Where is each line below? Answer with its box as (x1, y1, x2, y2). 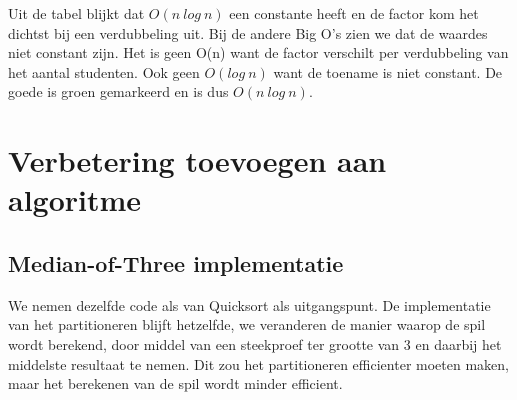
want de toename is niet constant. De (273, 61, 503, 82)
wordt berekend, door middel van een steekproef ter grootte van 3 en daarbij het (8, 333, 502, 354)
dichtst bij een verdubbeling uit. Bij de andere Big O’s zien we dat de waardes (8, 22, 488, 43)
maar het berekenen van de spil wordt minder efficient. (8, 373, 343, 394)
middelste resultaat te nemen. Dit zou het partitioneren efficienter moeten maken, (8, 353, 509, 374)
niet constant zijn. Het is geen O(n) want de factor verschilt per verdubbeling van (8, 42, 509, 63)
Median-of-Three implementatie (8, 247, 344, 278)
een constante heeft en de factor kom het (229, 3, 479, 23)
